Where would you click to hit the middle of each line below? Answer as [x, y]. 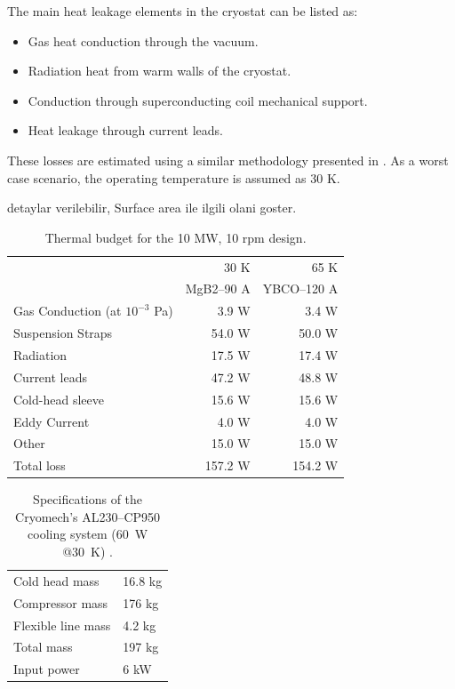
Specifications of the [88, 499]
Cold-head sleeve [59, 399]
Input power [47, 669]
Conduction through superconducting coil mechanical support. [198, 100]
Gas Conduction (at [68, 311]
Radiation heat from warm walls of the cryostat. [160, 71]
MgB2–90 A [218, 288]
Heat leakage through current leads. [125, 130]
